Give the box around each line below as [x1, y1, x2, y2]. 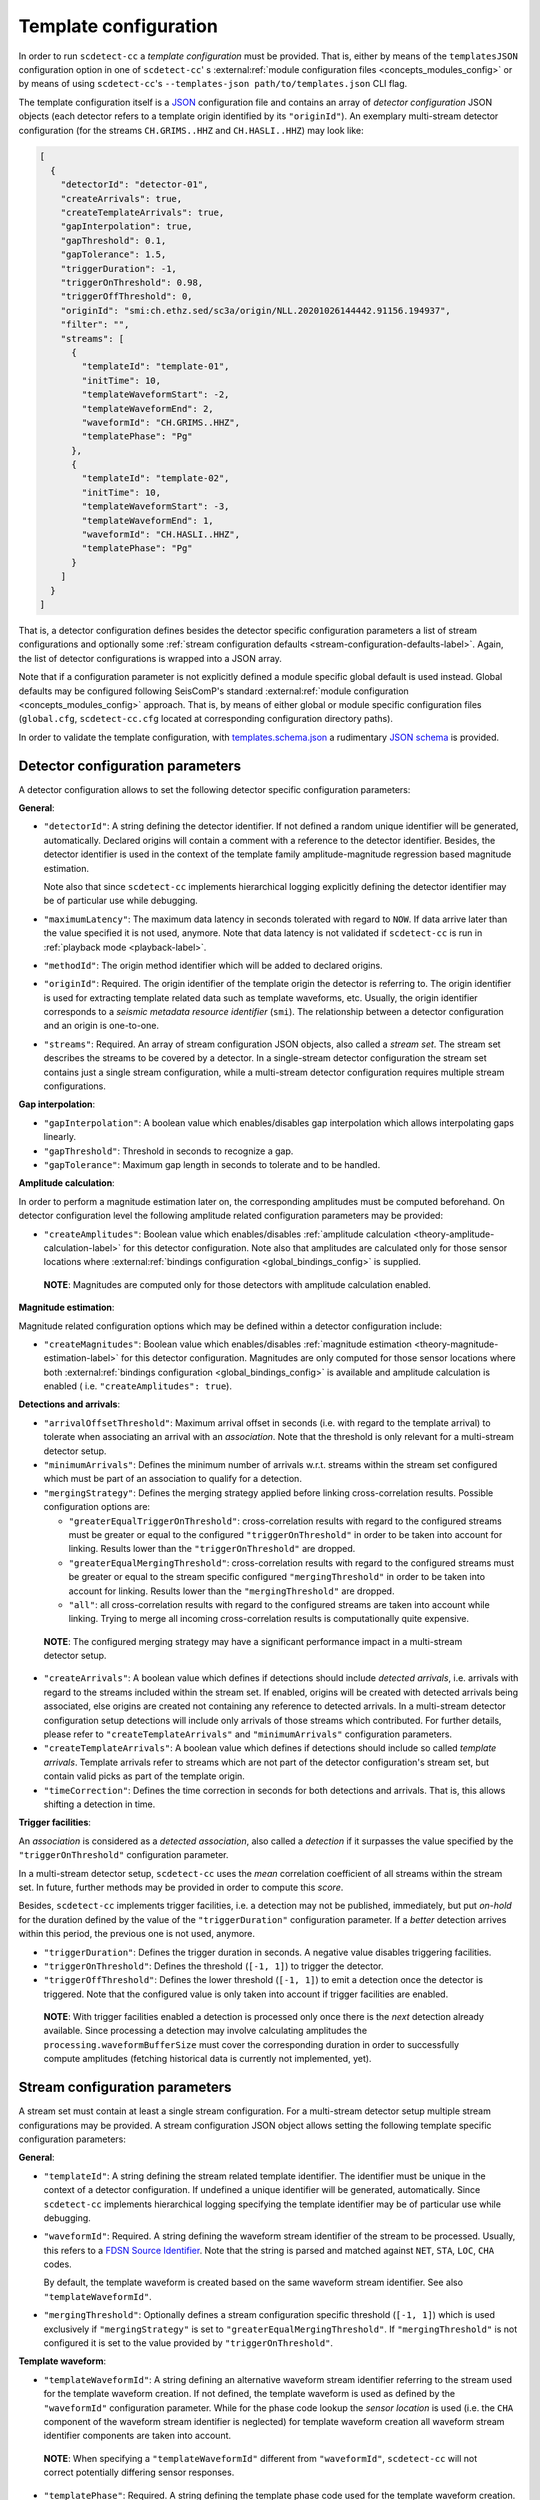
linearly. [43, 1131, 77, 1143]
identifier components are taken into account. [43, 2430, 232, 2442]
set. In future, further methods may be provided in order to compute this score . [18, 1881, 344, 1893]
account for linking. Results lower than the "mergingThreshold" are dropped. [68, 1585, 395, 1597]
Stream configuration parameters [18, 2079, 232, 2096]
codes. [43, 2258, 72, 2270]
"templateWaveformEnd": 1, [81, 515, 214, 526]
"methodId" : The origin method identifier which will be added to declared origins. [43, 959, 384, 971]
